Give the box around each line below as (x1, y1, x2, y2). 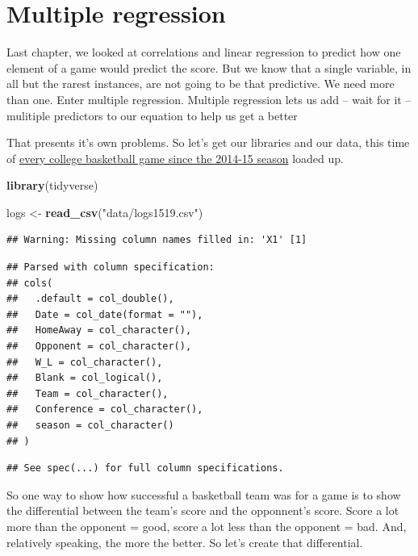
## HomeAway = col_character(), (6, 324, 192, 337)
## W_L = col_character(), (6, 356, 163, 368)
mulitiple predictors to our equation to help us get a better (6, 107, 298, 123)
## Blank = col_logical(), (6, 372, 163, 384)
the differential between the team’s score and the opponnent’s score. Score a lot (6, 502, 399, 519)
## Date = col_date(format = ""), (6, 308, 203, 320)
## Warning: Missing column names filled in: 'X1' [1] (6, 234, 307, 246)
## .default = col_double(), (6, 293, 174, 305)
